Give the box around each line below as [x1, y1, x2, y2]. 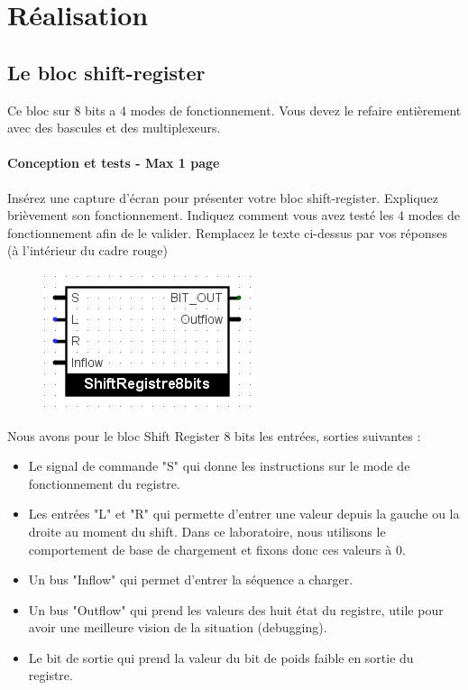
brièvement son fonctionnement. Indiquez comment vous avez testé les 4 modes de [7, 206, 460, 225]
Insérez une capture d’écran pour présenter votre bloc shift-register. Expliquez [7, 188, 439, 207]
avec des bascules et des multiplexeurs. [7, 118, 221, 137]
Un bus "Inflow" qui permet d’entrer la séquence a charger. [28, 570, 353, 589]
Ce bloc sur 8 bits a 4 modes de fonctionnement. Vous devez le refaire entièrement [7, 100, 462, 119]
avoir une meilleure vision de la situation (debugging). [28, 618, 327, 637]
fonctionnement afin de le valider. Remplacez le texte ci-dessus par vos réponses [7, 223, 447, 242]
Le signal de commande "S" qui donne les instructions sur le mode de [28, 456, 410, 475]
